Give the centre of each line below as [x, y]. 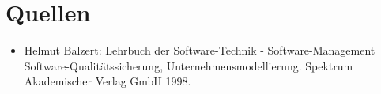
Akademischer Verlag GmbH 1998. [108, 81]
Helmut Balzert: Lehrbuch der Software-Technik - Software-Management [200, 50]
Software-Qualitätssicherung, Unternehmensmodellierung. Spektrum [189, 65]
